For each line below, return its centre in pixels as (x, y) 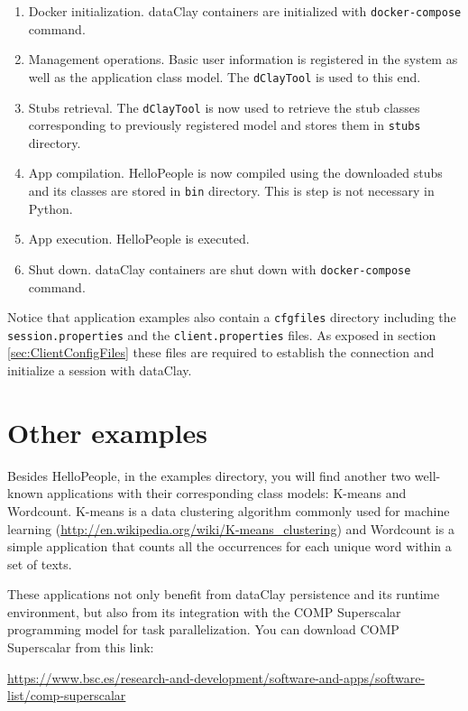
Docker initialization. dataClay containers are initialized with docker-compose (245, 11)
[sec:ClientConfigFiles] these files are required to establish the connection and (221, 352)
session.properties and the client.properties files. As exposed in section (222, 334)
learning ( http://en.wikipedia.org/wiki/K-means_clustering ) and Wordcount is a (231, 528)
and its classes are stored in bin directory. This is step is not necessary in (231, 190)
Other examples (107, 432)
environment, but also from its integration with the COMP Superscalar (204, 611)
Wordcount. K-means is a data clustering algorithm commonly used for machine (229, 510)
